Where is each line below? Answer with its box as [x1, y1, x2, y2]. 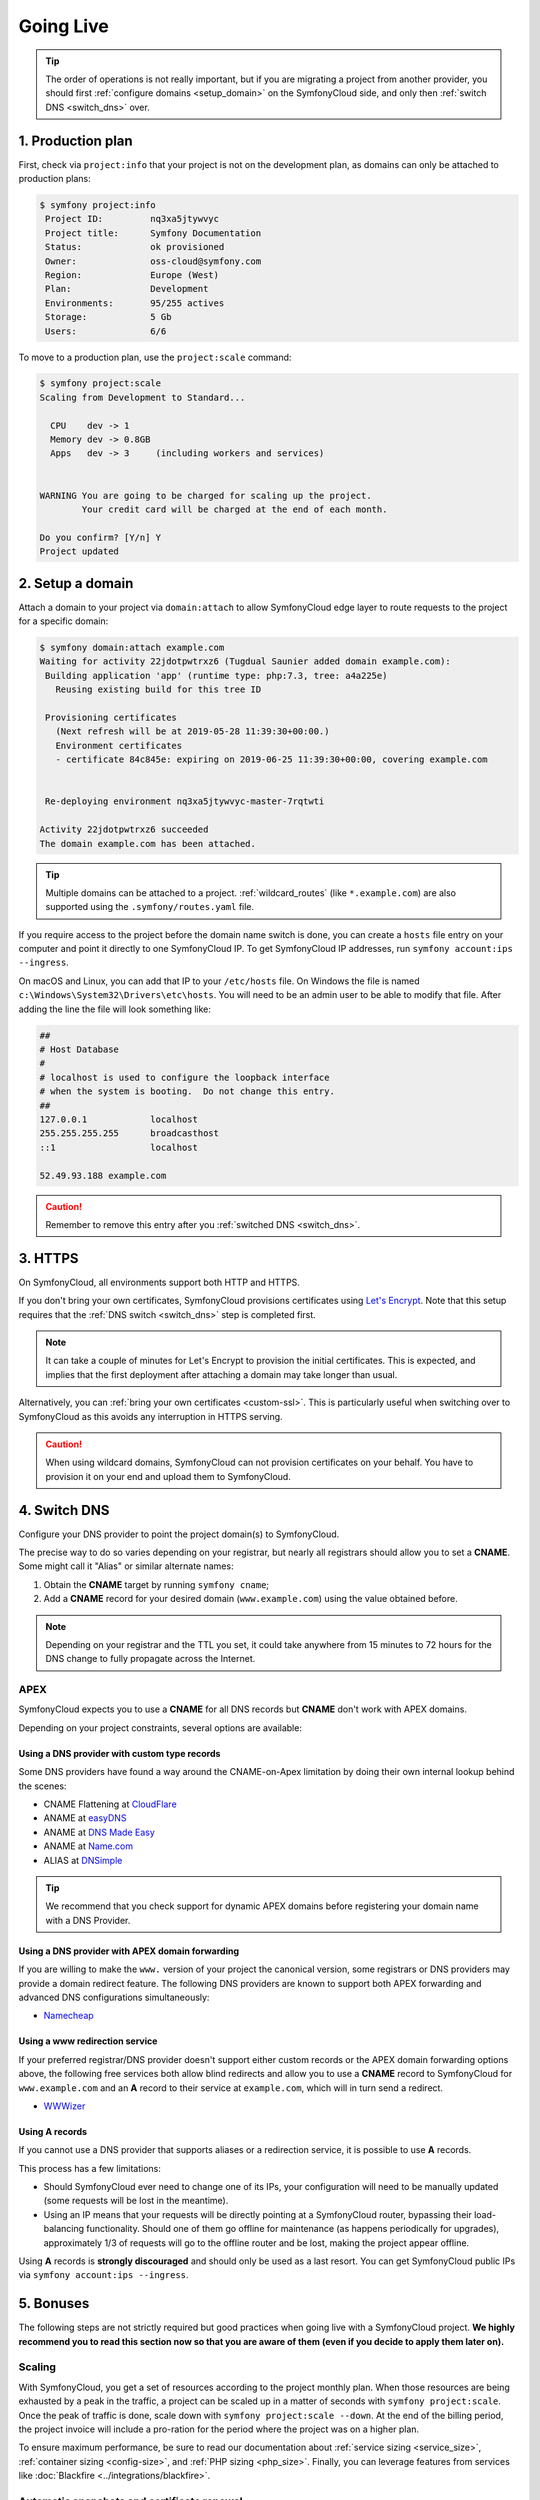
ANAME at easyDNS [43, 1812, 127, 1824]
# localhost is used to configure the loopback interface [39, 1071, 330, 1083]
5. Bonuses [18, 2295, 90, 2312]
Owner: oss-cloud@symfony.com [45, 255, 262, 267]
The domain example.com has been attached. [39, 838, 257, 849]
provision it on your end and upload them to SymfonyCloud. [45, 1470, 292, 1482]
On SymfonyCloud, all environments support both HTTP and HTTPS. [18, 1276, 300, 1288]
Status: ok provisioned [45, 241, 225, 253]
